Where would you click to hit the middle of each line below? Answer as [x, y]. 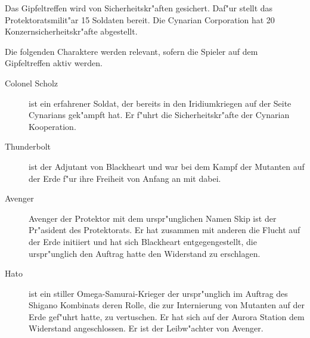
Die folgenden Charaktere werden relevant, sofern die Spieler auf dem [131, 51]
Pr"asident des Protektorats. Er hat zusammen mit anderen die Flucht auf [165, 230]
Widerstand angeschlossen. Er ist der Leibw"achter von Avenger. [146, 328]
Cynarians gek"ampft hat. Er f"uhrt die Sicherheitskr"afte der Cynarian [159, 115]
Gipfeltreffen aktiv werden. [54, 63]
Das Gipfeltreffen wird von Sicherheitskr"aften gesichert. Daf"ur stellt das [139, 8]
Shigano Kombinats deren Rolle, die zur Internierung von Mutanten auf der [167, 305]
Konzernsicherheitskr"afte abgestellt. [71, 31]
